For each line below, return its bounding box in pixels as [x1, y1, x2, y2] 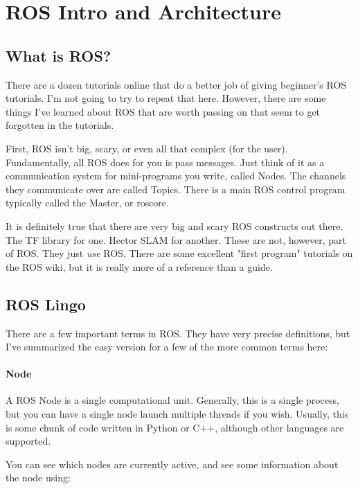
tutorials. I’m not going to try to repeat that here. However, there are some [6, 91, 326, 105]
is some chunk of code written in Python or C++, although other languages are [6, 420, 344, 434]
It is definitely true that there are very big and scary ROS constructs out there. [6, 218, 343, 233]
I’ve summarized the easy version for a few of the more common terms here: [6, 339, 328, 354]
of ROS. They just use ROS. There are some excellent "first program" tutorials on [6, 246, 353, 260]
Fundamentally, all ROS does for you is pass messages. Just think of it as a [6, 154, 325, 169]
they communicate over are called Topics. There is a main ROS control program [6, 181, 346, 196]
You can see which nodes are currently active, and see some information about [6, 456, 339, 471]
